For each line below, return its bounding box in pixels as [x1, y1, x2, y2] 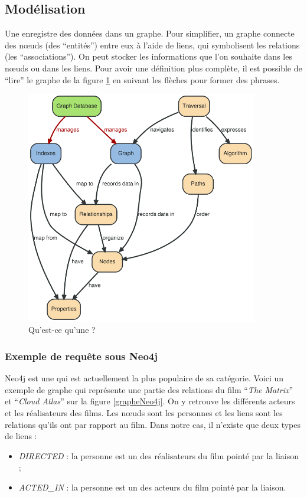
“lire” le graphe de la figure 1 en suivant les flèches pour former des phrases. [5, 73, 280, 86]
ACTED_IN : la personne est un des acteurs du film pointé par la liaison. [18, 480, 286, 493]
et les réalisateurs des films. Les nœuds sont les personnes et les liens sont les [5, 407, 283, 419]
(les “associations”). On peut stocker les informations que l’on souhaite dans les [5, 50, 292, 63]
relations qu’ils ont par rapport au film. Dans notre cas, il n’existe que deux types [5, 418, 301, 430]
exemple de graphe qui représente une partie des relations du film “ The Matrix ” [5, 383, 293, 395]
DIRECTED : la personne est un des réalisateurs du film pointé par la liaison [18, 449, 299, 462]
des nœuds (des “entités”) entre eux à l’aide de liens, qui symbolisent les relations [5, 38, 300, 51]
